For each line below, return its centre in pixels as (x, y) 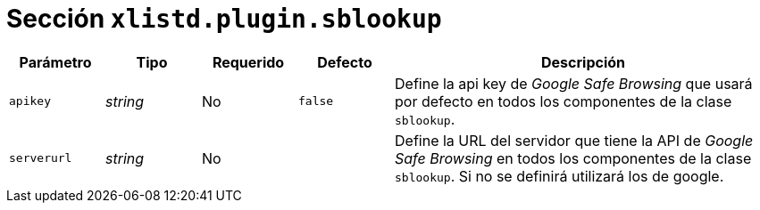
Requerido (248, 62)
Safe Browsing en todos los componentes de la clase (573, 158)
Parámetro (55, 62)
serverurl (41, 158)
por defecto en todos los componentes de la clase (564, 101)
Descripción (583, 62)
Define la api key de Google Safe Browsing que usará (574, 83)
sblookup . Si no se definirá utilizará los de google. (560, 176)
